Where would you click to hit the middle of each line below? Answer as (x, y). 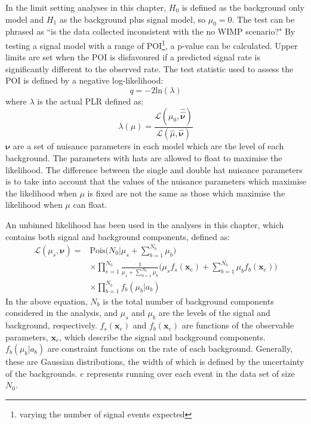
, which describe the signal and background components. (162, 337)
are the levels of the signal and (214, 313)
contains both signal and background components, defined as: (118, 236)
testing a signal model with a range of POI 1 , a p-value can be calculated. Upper (152, 44)
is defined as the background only (243, 7)
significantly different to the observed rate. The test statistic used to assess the (150, 68)
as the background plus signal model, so (133, 19)
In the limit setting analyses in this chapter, (86, 7)
